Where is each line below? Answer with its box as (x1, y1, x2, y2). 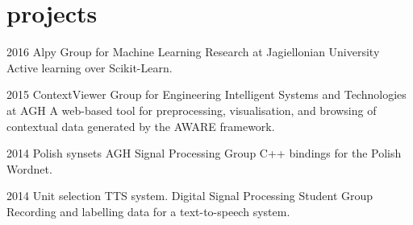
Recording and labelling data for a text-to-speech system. (6, 202, 290, 219)
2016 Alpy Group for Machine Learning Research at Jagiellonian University (6, 43, 380, 60)
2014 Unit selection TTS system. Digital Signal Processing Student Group (6, 187, 373, 204)
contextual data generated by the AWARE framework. (6, 117, 275, 134)
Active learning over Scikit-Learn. (6, 59, 173, 76)
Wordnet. (6, 160, 52, 177)
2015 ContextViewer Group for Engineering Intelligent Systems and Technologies (6, 86, 407, 103)
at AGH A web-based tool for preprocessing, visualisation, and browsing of (6, 101, 377, 118)
